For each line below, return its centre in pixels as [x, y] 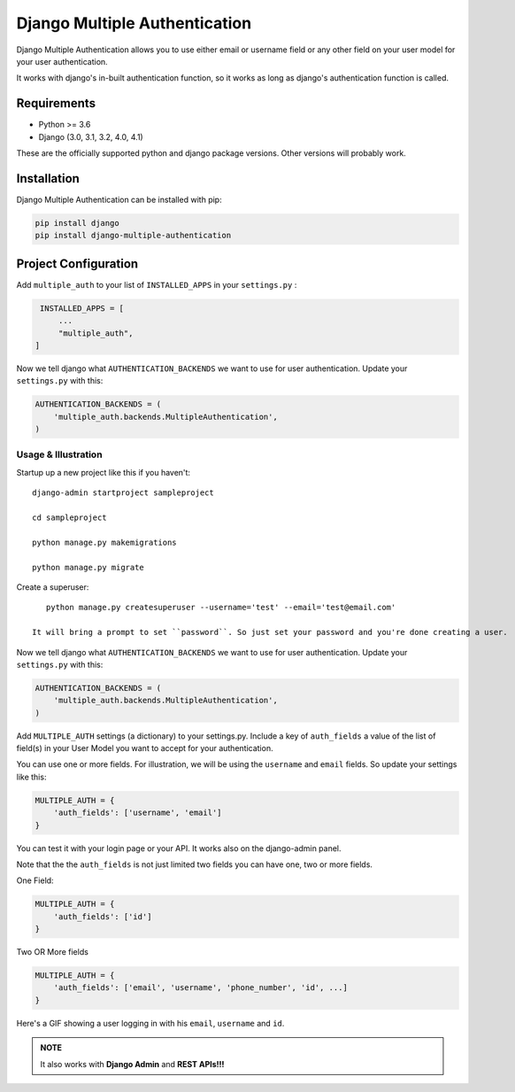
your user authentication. [62, 61]
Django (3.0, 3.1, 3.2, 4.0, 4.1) [91, 136]
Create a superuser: [53, 587]
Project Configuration [77, 263]
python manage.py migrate [88, 567]
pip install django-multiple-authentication [133, 236]
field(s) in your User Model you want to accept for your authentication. [145, 748]
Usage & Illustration [59, 454]
